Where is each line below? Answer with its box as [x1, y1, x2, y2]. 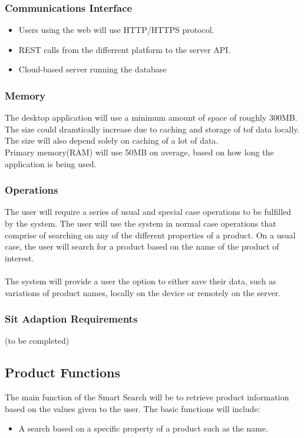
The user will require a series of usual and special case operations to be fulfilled [5, 205, 292, 218]
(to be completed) [5, 334, 70, 347]
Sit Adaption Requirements [5, 311, 138, 326]
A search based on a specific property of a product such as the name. [18, 422, 269, 434]
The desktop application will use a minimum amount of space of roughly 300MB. [5, 111, 298, 124]
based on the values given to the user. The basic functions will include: [5, 402, 260, 414]
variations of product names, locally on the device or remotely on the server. [5, 286, 281, 298]
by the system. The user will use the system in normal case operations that [5, 217, 276, 229]
